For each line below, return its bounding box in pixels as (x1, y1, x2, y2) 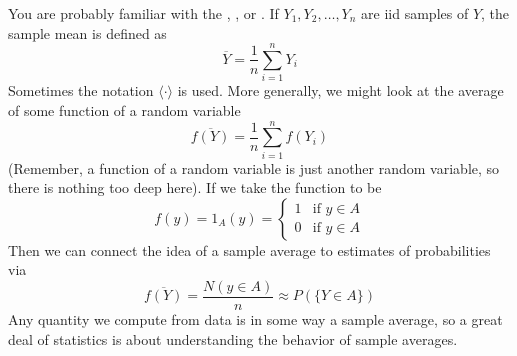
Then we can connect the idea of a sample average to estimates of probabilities (8, 239, 491, 260)
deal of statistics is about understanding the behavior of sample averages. (8, 328, 458, 349)
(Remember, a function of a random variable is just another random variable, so (8, 157, 500, 178)
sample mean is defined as (8, 22, 167, 43)
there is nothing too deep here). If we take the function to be (8, 177, 382, 198)
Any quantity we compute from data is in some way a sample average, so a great (8, 309, 503, 330)
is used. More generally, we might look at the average (177, 80, 504, 101)
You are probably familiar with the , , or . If (8, 3, 279, 23)
